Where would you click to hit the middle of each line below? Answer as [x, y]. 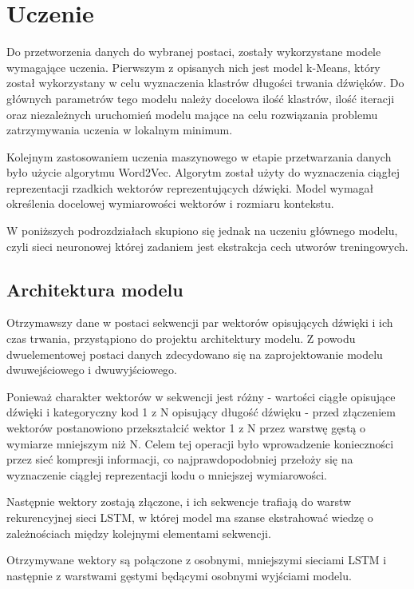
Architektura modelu [95, 289]
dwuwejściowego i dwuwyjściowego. [92, 370]
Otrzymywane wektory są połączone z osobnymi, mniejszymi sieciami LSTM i [197, 560]
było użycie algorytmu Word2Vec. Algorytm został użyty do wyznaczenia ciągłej [203, 172]
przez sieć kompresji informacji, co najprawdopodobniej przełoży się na [180, 459]
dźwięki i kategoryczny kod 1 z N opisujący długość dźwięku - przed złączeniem [201, 412]
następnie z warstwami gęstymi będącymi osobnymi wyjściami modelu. [179, 575]
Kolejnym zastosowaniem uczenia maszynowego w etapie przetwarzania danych [199, 156]
